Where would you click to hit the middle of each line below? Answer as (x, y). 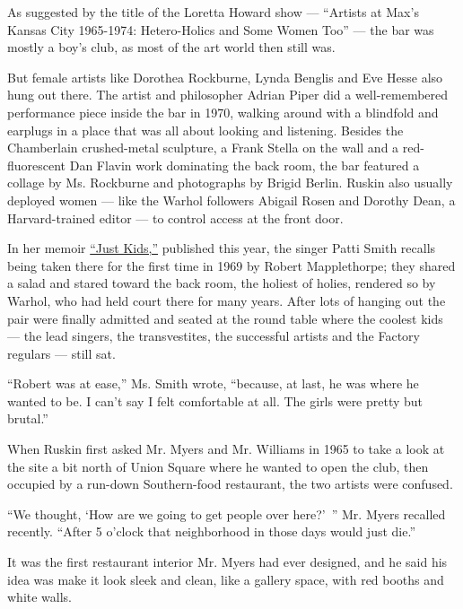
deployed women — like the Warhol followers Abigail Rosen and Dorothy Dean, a (231, 200)
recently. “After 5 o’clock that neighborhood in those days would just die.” (211, 531)
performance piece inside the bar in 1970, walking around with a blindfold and (223, 112)
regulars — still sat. (61, 353)
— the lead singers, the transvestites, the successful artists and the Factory (214, 336)
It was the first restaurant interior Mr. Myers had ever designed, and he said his (227, 562)
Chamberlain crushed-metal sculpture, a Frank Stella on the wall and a (203, 148)
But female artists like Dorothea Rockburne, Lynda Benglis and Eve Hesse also (225, 77)
